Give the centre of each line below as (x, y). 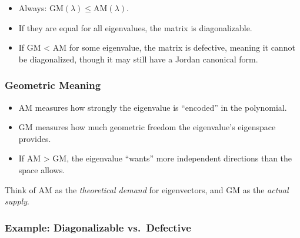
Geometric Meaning (53, 85)
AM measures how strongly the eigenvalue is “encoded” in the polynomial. (153, 107)
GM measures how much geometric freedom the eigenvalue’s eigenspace (147, 127)
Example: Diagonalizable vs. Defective (98, 227)
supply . (17, 201)
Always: (33, 8)
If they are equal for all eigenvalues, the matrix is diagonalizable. (135, 27)
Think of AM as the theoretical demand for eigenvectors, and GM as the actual (147, 189)
